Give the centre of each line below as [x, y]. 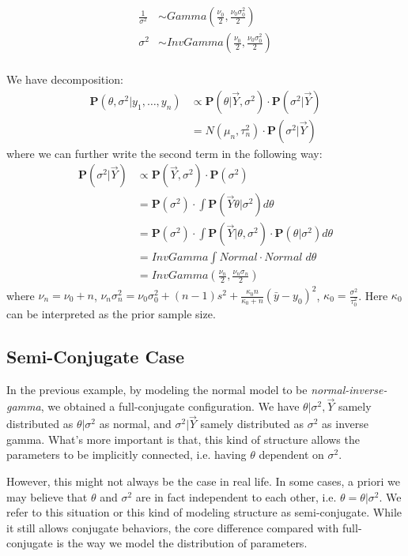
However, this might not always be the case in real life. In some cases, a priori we [203, 481]
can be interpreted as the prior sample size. [111, 313]
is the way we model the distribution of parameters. [182, 543]
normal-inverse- [349, 389]
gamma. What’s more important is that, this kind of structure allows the [183, 439]
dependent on [291, 455]
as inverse [345, 424]
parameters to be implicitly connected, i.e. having [127, 455]
